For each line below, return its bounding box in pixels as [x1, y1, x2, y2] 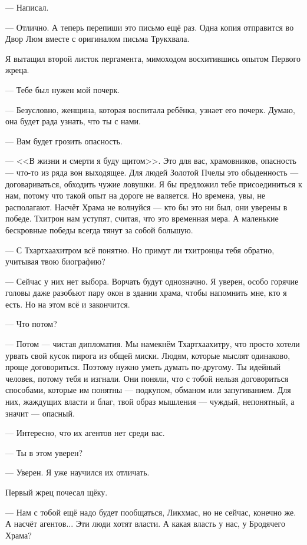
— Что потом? [5, 318, 57, 330]
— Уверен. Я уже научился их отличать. [5, 466, 150, 478]
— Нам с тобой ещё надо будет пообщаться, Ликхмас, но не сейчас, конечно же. [5, 506, 296, 518]
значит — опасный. [5, 407, 75, 419]
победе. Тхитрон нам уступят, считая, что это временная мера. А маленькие [5, 212, 279, 224]
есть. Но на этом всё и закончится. [5, 298, 130, 310]
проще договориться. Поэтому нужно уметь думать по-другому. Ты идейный [5, 361, 281, 373]
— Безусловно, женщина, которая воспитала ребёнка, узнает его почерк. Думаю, [5, 103, 295, 115]
